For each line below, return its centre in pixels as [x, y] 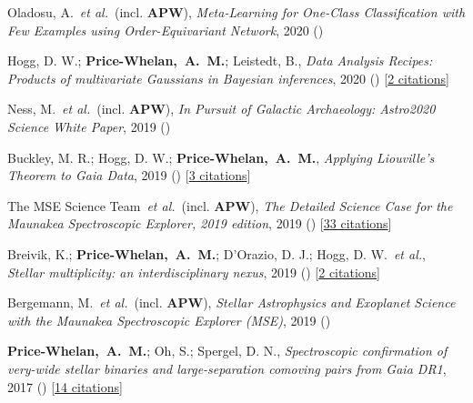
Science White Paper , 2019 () [89, 126]
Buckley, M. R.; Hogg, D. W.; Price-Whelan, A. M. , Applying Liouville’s [221, 157]
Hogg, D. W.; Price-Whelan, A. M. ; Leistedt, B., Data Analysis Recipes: [220, 60]
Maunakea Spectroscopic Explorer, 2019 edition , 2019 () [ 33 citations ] [200, 223]
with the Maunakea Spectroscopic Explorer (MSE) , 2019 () [169, 320]
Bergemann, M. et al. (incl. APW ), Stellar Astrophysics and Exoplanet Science [231, 302]
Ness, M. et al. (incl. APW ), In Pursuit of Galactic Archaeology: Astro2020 [221, 109]
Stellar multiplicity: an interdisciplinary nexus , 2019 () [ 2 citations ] [194, 272]
